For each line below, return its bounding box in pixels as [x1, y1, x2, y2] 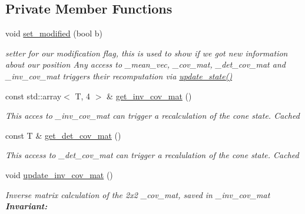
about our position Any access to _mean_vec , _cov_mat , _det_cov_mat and [5, 58, 286, 71]
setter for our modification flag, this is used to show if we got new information [5, 46, 288, 59]
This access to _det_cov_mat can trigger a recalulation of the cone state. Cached [5, 149, 299, 161]
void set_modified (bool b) [5, 27, 103, 39]
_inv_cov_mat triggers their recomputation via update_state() [5, 69, 233, 82]
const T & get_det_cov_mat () [5, 129, 121, 141]
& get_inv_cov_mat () [107, 89, 192, 102]
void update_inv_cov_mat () [5, 168, 113, 180]
